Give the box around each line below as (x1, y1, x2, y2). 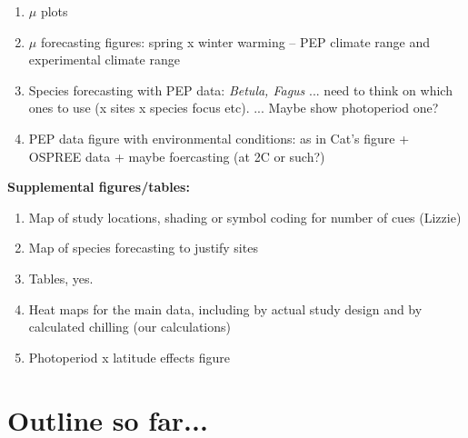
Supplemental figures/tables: (7, 177, 190, 196)
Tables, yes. (28, 268, 94, 287)
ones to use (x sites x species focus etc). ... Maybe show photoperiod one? (28, 98, 439, 117)
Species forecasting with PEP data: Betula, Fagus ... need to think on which (28, 80, 453, 99)
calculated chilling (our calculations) (28, 317, 231, 336)
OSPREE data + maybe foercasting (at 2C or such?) (28, 146, 325, 165)
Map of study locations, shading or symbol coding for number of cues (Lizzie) (28, 207, 462, 226)
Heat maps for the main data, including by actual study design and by (28, 299, 423, 318)
